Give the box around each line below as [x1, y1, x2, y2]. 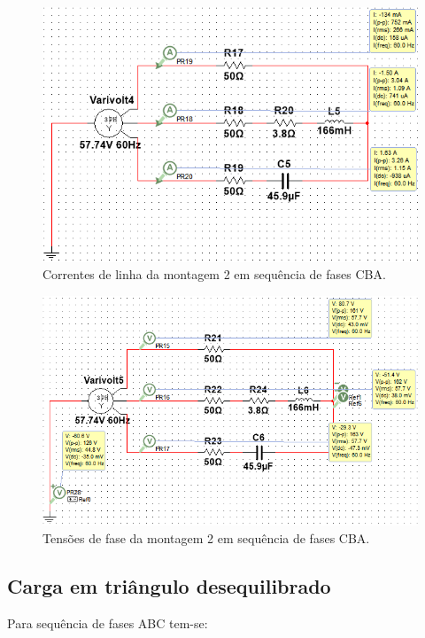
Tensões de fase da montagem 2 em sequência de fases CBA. [42, 529, 370, 548]
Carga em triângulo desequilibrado [7, 572, 331, 600]
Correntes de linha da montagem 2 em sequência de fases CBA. [42, 265, 386, 284]
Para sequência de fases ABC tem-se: [7, 613, 208, 632]
